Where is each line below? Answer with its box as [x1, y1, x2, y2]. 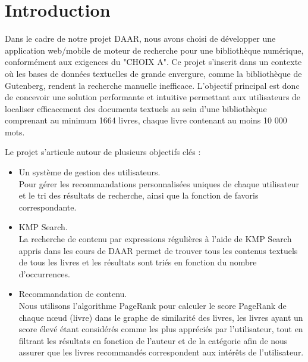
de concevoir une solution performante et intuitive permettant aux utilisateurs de [5, 91, 301, 103]
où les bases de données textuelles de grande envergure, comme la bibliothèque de [5, 67, 302, 79]
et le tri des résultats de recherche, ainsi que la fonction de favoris [18, 189, 259, 202]
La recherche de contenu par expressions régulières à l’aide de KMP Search [18, 233, 292, 245]
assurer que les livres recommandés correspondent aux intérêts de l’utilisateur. [18, 346, 304, 358]
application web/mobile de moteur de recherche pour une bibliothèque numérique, [5, 44, 304, 56]
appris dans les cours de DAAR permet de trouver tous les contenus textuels [18, 244, 298, 256]
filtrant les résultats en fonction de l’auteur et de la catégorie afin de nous [18, 334, 288, 346]
